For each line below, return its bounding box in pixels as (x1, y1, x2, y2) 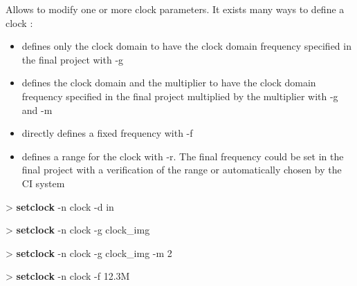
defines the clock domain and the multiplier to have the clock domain (21, 75, 316, 90)
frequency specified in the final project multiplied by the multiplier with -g (21, 88, 338, 103)
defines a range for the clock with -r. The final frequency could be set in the (21, 149, 344, 163)
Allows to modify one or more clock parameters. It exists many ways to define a (6, 2, 345, 16)
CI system (21, 175, 65, 190)
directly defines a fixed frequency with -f (21, 126, 193, 140)
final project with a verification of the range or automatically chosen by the (21, 162, 342, 177)
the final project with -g (21, 52, 124, 66)
